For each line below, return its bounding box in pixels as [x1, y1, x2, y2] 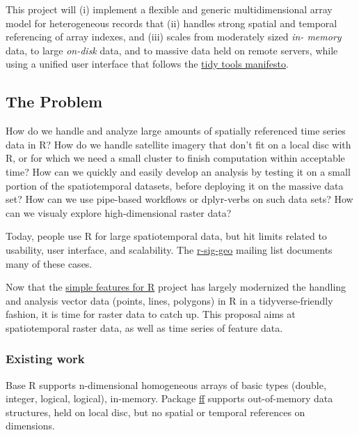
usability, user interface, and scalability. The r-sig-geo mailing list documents [6, 242, 333, 257]
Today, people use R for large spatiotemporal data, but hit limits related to [6, 229, 327, 243]
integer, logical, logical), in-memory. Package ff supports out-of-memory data [6, 391, 333, 406]
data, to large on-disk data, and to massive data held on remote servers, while [6, 43, 338, 57]
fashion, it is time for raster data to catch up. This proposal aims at [6, 307, 296, 321]
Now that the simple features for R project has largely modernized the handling [6, 280, 346, 294]
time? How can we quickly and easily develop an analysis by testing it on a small [6, 164, 351, 178]
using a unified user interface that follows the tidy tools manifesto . [6, 56, 289, 71]
